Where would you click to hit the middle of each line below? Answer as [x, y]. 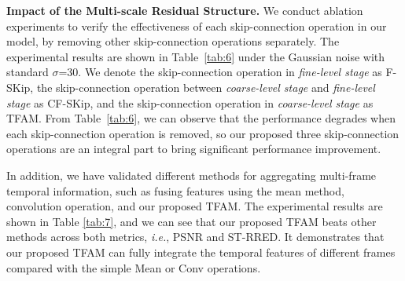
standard [28, 72]
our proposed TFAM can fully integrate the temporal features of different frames [201, 252]
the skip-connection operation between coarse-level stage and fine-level [206, 87]
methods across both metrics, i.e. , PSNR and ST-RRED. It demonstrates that [195, 237]
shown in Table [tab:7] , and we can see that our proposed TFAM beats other [191, 221]
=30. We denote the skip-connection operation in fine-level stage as [220, 72]
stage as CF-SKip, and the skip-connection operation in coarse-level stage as [190, 102]
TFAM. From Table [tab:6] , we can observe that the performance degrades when [201, 118]
